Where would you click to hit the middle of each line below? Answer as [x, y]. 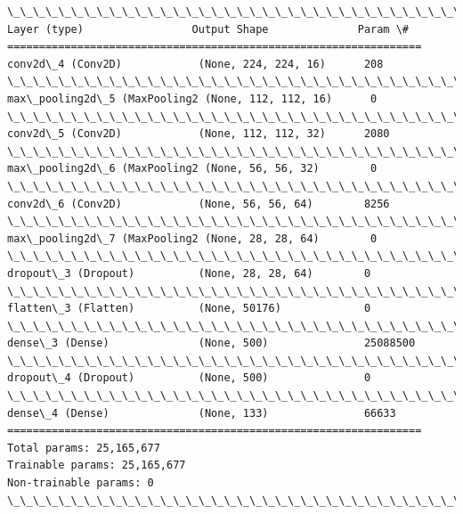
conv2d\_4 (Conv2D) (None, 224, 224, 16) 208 [195, 64]
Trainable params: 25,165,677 [97, 465]
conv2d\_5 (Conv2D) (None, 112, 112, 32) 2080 [199, 134]
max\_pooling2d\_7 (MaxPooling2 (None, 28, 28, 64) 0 [192, 238]
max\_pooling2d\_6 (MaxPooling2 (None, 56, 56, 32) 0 [192, 169]
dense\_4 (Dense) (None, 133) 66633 [202, 413]
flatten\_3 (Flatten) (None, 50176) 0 [189, 309]
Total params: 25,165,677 [84, 448]
